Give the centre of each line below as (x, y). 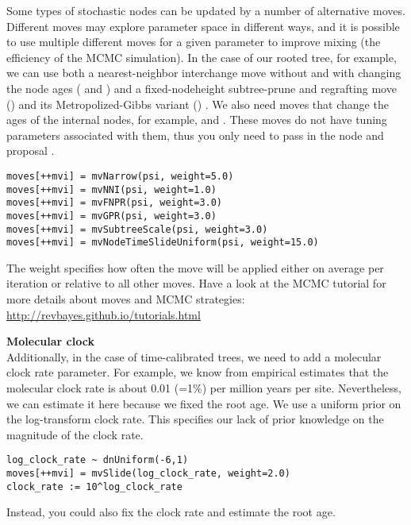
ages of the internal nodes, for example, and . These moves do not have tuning (197, 120)
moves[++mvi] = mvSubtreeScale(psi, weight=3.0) (137, 229)
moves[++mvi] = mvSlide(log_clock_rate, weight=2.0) (148, 474)
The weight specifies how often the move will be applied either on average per (195, 267)
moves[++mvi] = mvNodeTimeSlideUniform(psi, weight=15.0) (163, 243)
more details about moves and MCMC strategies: (126, 299)
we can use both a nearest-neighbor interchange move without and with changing (204, 73)
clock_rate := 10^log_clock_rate (94, 486)
